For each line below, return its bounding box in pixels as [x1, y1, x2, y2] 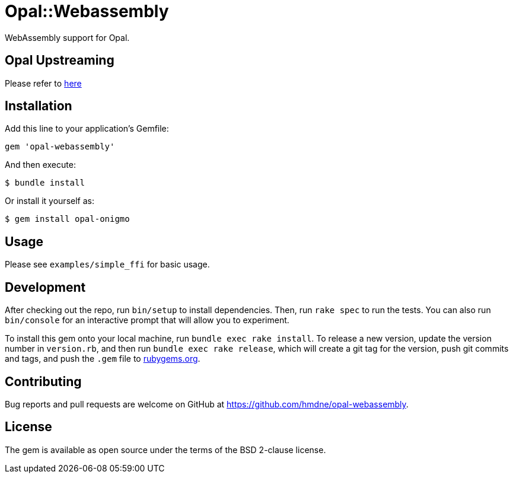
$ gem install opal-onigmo [5, 214, 130, 224]
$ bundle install [5, 178, 85, 188]
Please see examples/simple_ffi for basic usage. [5, 259, 210, 270]
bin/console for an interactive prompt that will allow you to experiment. [5, 315, 289, 326]
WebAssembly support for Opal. [5, 32, 130, 43]
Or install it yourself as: [5, 196, 94, 206]
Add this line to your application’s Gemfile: [5, 123, 169, 134]
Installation [5, 98, 72, 114]
